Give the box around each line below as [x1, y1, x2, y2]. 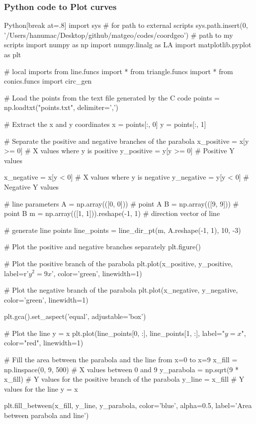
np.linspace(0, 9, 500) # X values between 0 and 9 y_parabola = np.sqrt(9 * [4, 364, 239, 374]
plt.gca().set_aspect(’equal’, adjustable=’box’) [4, 311, 146, 321]
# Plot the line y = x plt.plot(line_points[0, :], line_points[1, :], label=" [4, 327, 225, 338]
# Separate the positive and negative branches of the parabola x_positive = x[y [4, 135, 249, 146]
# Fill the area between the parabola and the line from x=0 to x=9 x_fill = [4, 354, 238, 365]
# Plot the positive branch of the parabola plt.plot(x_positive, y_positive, [4, 258, 233, 268]
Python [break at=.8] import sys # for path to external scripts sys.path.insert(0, [4, 20, 248, 30]
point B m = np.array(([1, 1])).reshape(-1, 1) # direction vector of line [4, 208, 220, 218]
